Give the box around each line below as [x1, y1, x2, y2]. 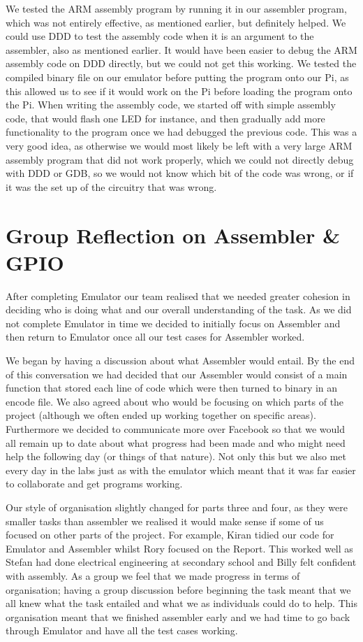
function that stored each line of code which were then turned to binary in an [6, 380, 338, 395]
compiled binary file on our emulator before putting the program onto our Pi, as [6, 69, 349, 84]
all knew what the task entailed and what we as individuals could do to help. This [6, 596, 357, 611]
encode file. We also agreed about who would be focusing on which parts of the [6, 394, 344, 408]
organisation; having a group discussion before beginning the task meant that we [6, 582, 351, 597]
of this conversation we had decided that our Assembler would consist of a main [6, 366, 348, 381]
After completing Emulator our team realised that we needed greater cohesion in [6, 288, 350, 303]
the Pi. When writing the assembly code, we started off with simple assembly [6, 97, 336, 112]
